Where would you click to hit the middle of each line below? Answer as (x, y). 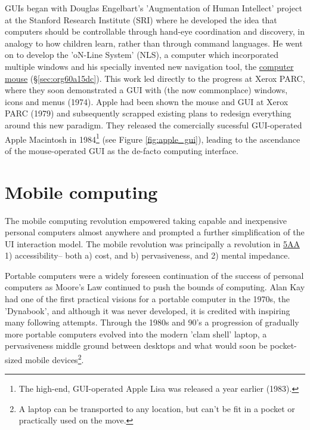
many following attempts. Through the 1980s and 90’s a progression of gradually (152, 322)
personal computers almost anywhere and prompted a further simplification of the (155, 232)
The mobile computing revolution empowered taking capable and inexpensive (146, 220)
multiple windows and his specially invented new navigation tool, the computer (149, 66)
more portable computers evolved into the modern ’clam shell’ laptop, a (136, 334)
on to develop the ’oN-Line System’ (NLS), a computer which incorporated (142, 55)
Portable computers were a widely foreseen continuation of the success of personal (154, 275)
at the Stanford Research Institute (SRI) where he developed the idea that (141, 19)
